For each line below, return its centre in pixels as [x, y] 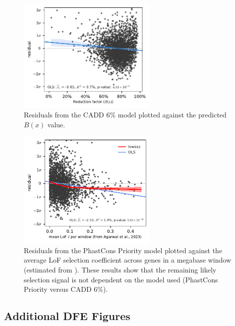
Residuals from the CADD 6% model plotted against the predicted [125, 115]
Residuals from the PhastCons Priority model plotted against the [123, 250]
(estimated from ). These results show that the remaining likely [120, 270]
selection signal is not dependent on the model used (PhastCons [121, 279]
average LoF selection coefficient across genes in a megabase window [128, 260]
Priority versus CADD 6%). [66, 289]
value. [56, 124]
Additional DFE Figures [67, 316]
